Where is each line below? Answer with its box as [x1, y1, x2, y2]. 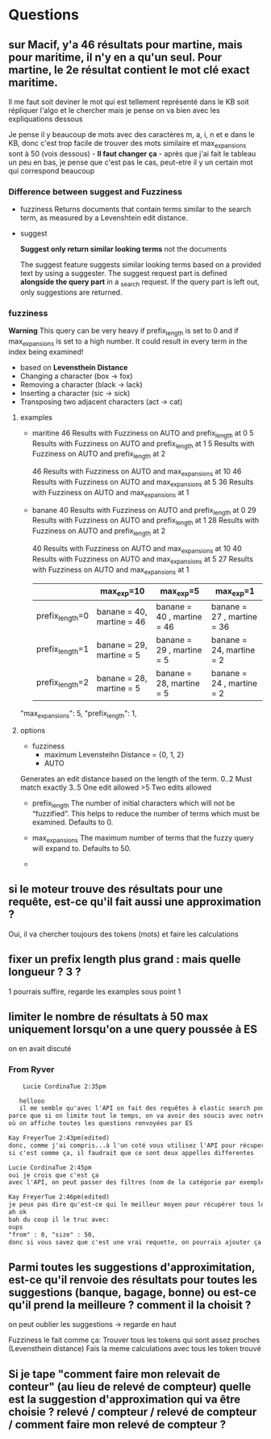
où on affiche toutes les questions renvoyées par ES [8, 1120, 194, 1128]
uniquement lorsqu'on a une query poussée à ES [8, 1022, 258, 1036]
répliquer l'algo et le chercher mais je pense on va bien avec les [8, 106, 220, 115]
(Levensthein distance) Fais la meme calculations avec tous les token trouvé [8, 1344, 261, 1353]
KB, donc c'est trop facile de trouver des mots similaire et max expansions [8, 139, 247, 150]
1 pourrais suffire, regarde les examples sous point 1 [8, 986, 181, 996]
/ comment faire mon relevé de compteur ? [8, 1417, 227, 1431]
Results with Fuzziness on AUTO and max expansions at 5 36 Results [31, 477, 254, 489]
